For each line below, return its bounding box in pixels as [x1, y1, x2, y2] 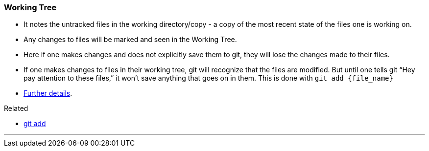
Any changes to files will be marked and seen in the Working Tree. [24, 35, 237, 44]
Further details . [24, 89, 72, 98]
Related [4, 104, 28, 113]
